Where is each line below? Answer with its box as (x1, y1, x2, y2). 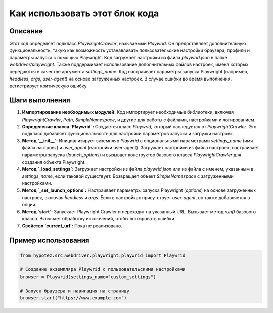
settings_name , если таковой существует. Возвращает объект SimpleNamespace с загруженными (22, 173, 234, 179)
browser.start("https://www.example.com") (20, 295, 127, 301)
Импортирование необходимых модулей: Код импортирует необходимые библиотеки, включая (22, 109, 234, 115)
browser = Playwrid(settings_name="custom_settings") (20, 273, 156, 280)
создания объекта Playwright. (22, 159, 86, 165)
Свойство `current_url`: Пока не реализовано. (22, 223, 122, 229)
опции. (22, 202, 37, 208)
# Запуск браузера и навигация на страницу (20, 288, 130, 294)
